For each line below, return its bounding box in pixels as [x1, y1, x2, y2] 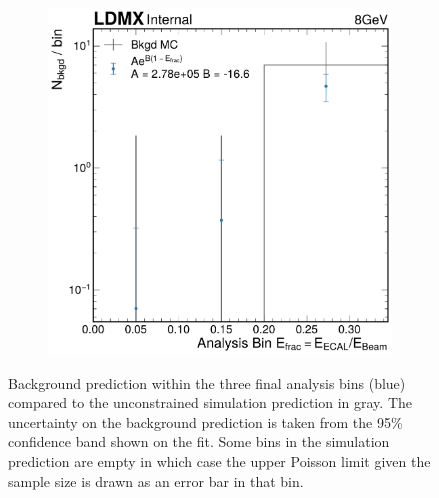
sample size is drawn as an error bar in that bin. [8, 470, 304, 491]
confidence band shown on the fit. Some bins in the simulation [8, 431, 390, 452]
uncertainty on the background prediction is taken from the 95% [8, 411, 403, 432]
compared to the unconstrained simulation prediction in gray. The [8, 392, 413, 413]
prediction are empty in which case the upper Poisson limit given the [8, 451, 431, 472]
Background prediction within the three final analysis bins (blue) [8, 372, 406, 393]
